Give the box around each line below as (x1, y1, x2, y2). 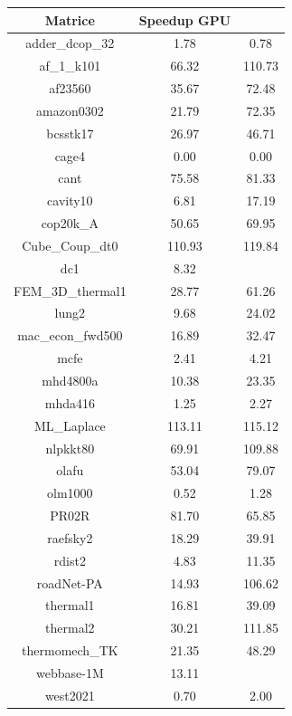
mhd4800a (42, 371, 99, 389)
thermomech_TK (22, 641, 118, 660)
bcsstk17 (46, 123, 94, 142)
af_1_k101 (39, 56, 101, 75)
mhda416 (44, 393, 95, 412)
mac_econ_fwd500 (17, 326, 123, 345)
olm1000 (47, 483, 93, 502)
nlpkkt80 (45, 438, 95, 457)
